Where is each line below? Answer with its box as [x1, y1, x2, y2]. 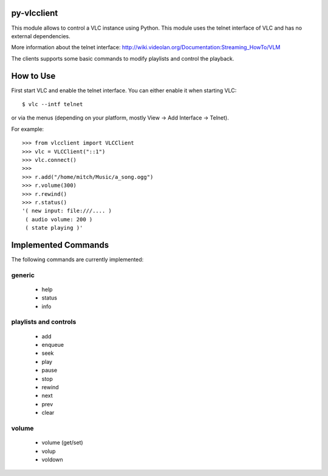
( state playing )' [25, 224, 83, 232]
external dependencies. [11, 32, 71, 39]
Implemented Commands [11, 240, 109, 250]
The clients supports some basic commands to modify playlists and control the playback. [11, 55, 234, 62]
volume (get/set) [41, 439, 83, 446]
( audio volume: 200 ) [25, 216, 93, 223]
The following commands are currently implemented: [11, 255, 144, 263]
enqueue [41, 341, 64, 349]
